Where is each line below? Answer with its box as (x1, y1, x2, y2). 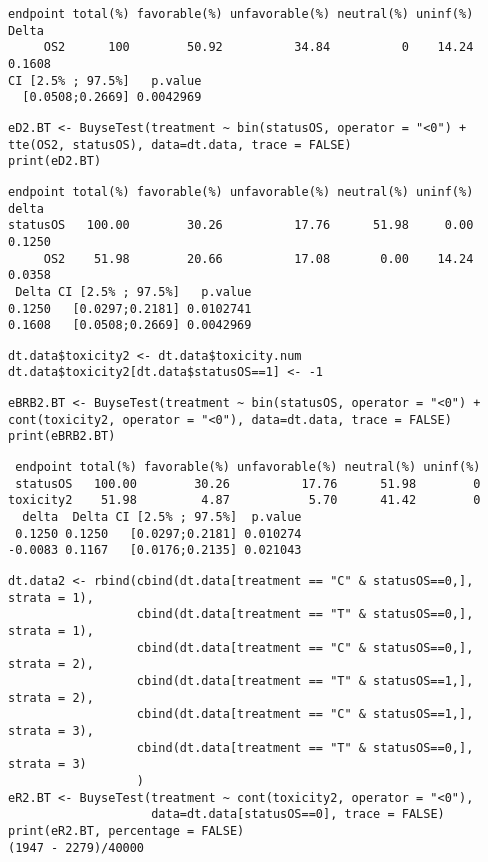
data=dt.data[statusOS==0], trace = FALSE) (151, 807, 445, 822)
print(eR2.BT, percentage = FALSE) (8, 823, 245, 838)
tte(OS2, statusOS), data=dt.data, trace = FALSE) (8, 137, 352, 152)
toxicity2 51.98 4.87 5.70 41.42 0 (8, 493, 481, 508)
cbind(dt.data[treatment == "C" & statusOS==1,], (136, 707, 474, 722)
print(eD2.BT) (8, 154, 102, 169)
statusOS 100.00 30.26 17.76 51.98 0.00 (8, 218, 474, 233)
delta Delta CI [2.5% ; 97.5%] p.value (22, 510, 302, 525)
